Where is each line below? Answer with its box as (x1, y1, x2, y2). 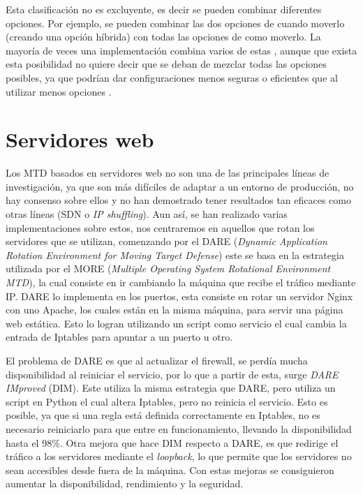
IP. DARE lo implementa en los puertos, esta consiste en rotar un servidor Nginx (6, 288, 353, 303)
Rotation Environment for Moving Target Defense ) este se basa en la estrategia (6, 247, 344, 262)
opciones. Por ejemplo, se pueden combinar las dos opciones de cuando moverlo (6, 15, 345, 30)
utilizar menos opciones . (6, 84, 112, 98)
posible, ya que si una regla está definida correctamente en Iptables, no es (6, 408, 320, 422)
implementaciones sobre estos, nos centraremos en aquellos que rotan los (6, 220, 315, 235)
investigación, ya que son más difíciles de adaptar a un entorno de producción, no (6, 179, 354, 193)
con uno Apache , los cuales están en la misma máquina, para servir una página (6, 302, 343, 317)
